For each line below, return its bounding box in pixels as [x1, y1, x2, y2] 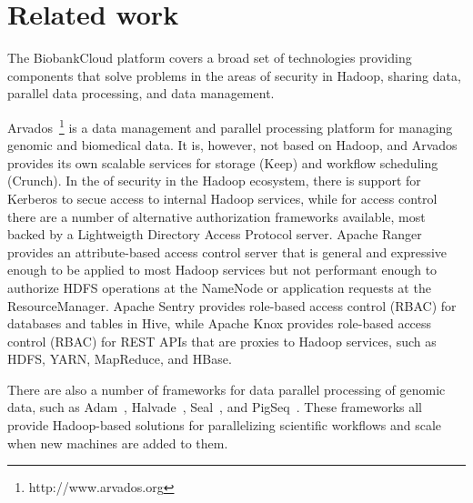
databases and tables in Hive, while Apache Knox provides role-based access [7, 314, 432, 333]
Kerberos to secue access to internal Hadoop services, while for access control [7, 188, 438, 207]
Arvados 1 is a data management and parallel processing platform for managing [7, 115, 453, 136]
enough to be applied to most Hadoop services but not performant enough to [7, 260, 438, 279]
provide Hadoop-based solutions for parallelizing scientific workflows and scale [7, 416, 442, 435]
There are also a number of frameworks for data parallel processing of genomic [7, 379, 446, 398]
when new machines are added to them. [7, 433, 228, 452]
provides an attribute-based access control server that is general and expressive [7, 242, 448, 261]
